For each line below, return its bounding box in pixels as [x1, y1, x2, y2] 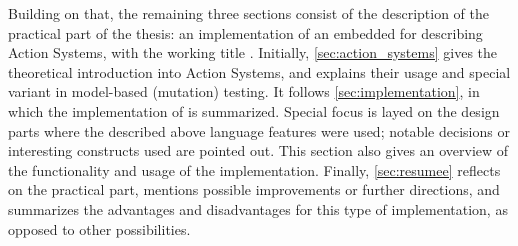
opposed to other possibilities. [8, 218, 191, 239]
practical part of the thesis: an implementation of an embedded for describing [8, 22, 483, 43]
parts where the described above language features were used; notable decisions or [8, 120, 510, 141]
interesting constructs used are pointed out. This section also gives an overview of [8, 140, 509, 161]
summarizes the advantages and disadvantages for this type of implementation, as [8, 198, 508, 219]
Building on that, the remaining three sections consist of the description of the [8, 3, 489, 23]
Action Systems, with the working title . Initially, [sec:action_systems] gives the [8, 42, 498, 63]
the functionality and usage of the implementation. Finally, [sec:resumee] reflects [8, 159, 501, 180]
